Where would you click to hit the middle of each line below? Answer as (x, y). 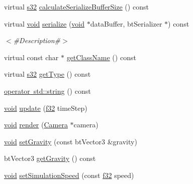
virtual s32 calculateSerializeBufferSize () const (76, 7)
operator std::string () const (47, 90)
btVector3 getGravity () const (50, 158)
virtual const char (31, 57)
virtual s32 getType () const (47, 74)
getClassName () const (101, 57)
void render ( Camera (36, 125)
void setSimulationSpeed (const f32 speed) (69, 175)
